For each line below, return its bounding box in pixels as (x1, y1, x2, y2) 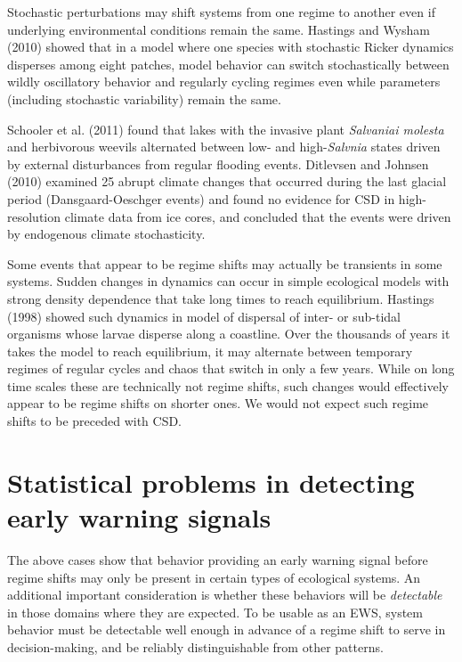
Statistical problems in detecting (7, 463, 415, 500)
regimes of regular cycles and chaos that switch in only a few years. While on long (7, 359, 455, 378)
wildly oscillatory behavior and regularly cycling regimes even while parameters (7, 72, 441, 91)
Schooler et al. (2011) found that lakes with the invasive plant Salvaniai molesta (7, 119, 444, 138)
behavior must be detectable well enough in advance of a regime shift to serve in (7, 620, 446, 639)
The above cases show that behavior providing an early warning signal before (7, 550, 428, 568)
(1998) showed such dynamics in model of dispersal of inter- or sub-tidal (7, 306, 401, 325)
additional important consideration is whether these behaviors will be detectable (7, 585, 442, 604)
